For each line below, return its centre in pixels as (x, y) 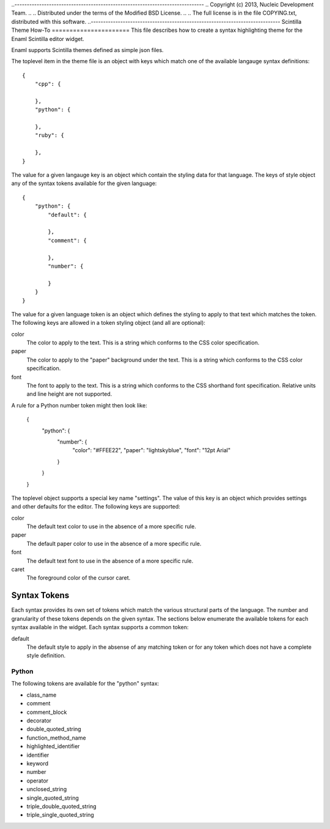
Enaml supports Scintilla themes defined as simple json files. (88, 50)
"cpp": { (48, 84)
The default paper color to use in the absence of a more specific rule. (114, 543)
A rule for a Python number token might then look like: (79, 405)
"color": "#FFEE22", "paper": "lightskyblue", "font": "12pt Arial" (152, 450)
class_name (42, 695)
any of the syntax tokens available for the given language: (84, 183)
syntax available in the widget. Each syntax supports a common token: (100, 627)
